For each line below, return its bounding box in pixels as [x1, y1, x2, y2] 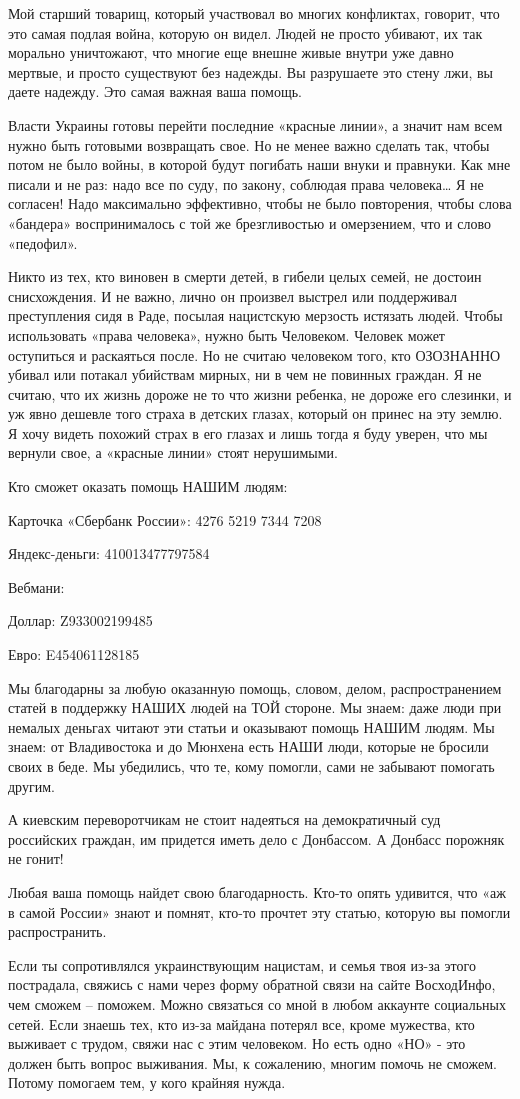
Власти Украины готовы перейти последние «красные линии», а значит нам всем [8, 114, 503, 135]
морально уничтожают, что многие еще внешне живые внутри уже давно [8, 42, 454, 63]
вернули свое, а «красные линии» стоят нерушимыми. [8, 442, 338, 463]
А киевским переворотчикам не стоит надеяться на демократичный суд [8, 809, 441, 830]
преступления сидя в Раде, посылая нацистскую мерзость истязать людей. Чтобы [8, 305, 503, 326]
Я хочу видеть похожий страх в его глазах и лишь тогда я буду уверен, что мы [8, 422, 488, 443]
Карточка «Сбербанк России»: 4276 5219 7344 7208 [8, 509, 322, 530]
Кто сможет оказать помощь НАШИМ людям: [8, 476, 288, 497]
